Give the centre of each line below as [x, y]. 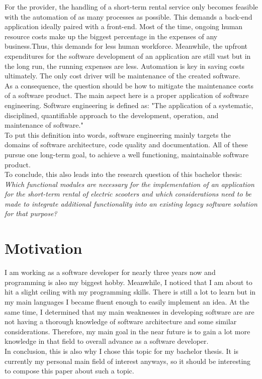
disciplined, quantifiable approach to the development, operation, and [112, 115]
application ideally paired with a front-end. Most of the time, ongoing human [124, 26]
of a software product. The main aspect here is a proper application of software [127, 95]
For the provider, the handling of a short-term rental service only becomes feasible [131, 7]
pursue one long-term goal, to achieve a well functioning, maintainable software [127, 154]
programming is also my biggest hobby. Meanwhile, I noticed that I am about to [128, 282]
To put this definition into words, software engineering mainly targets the [118, 134]
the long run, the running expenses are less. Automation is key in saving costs [125, 66]
